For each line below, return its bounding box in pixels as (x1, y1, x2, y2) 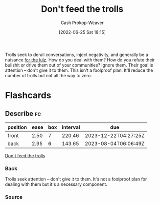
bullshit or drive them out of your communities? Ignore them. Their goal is (5, 62, 153, 68)
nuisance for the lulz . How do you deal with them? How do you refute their (5, 57, 155, 62)
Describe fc (5, 109, 41, 117)
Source (5, 194, 23, 201)
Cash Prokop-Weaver (60, 20, 104, 26)
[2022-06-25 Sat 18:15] (58, 29, 106, 35)
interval (62, 124, 80, 131)
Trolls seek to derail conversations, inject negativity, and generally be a (5, 52, 148, 58)
